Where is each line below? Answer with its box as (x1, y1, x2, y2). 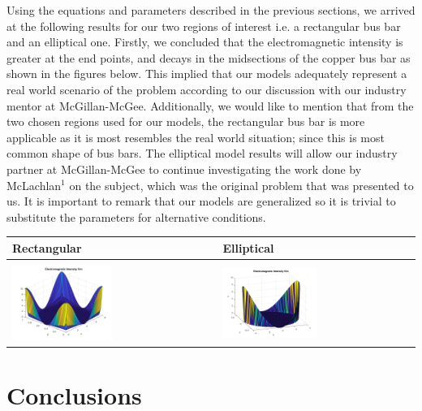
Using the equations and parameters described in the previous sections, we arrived (6, 2, 416, 18)
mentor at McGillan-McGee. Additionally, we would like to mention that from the (6, 97, 414, 114)
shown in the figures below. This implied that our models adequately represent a (6, 65, 407, 82)
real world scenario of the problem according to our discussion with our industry (6, 80, 407, 97)
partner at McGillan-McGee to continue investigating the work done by (6, 160, 362, 177)
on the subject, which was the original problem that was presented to (69, 176, 414, 193)
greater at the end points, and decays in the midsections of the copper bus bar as (6, 49, 411, 66)
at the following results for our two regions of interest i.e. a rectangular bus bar (6, 17, 401, 34)
